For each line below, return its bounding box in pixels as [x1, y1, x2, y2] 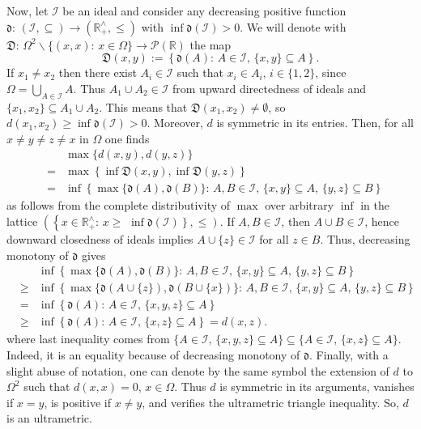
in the [360, 197, 389, 214]
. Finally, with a [308, 346, 389, 363]
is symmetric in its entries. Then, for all [216, 114, 414, 131]
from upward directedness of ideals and [172, 79, 367, 96]
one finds [104, 130, 150, 147]
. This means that [99, 98, 188, 115]
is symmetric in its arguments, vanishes [219, 378, 415, 395]
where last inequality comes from [6, 330, 170, 347]
